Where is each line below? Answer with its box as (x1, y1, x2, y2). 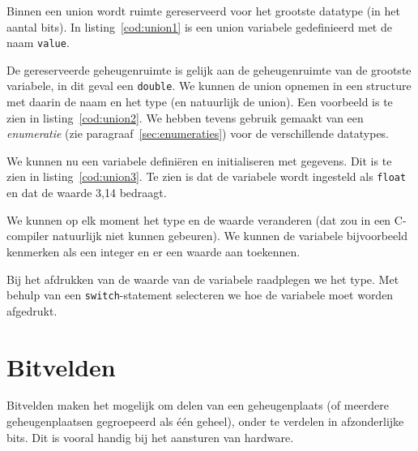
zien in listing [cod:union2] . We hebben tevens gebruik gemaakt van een (6, 109, 364, 126)
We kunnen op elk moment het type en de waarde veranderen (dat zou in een (6, 211, 391, 228)
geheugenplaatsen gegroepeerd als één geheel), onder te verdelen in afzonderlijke (6, 413, 404, 430)
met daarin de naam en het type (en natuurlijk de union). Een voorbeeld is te (6, 93, 393, 110)
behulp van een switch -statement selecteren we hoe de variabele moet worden (6, 286, 394, 303)
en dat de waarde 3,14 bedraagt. (6, 184, 167, 201)
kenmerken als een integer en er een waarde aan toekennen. (6, 243, 301, 260)
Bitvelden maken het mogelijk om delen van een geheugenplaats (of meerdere (6, 397, 390, 414)
